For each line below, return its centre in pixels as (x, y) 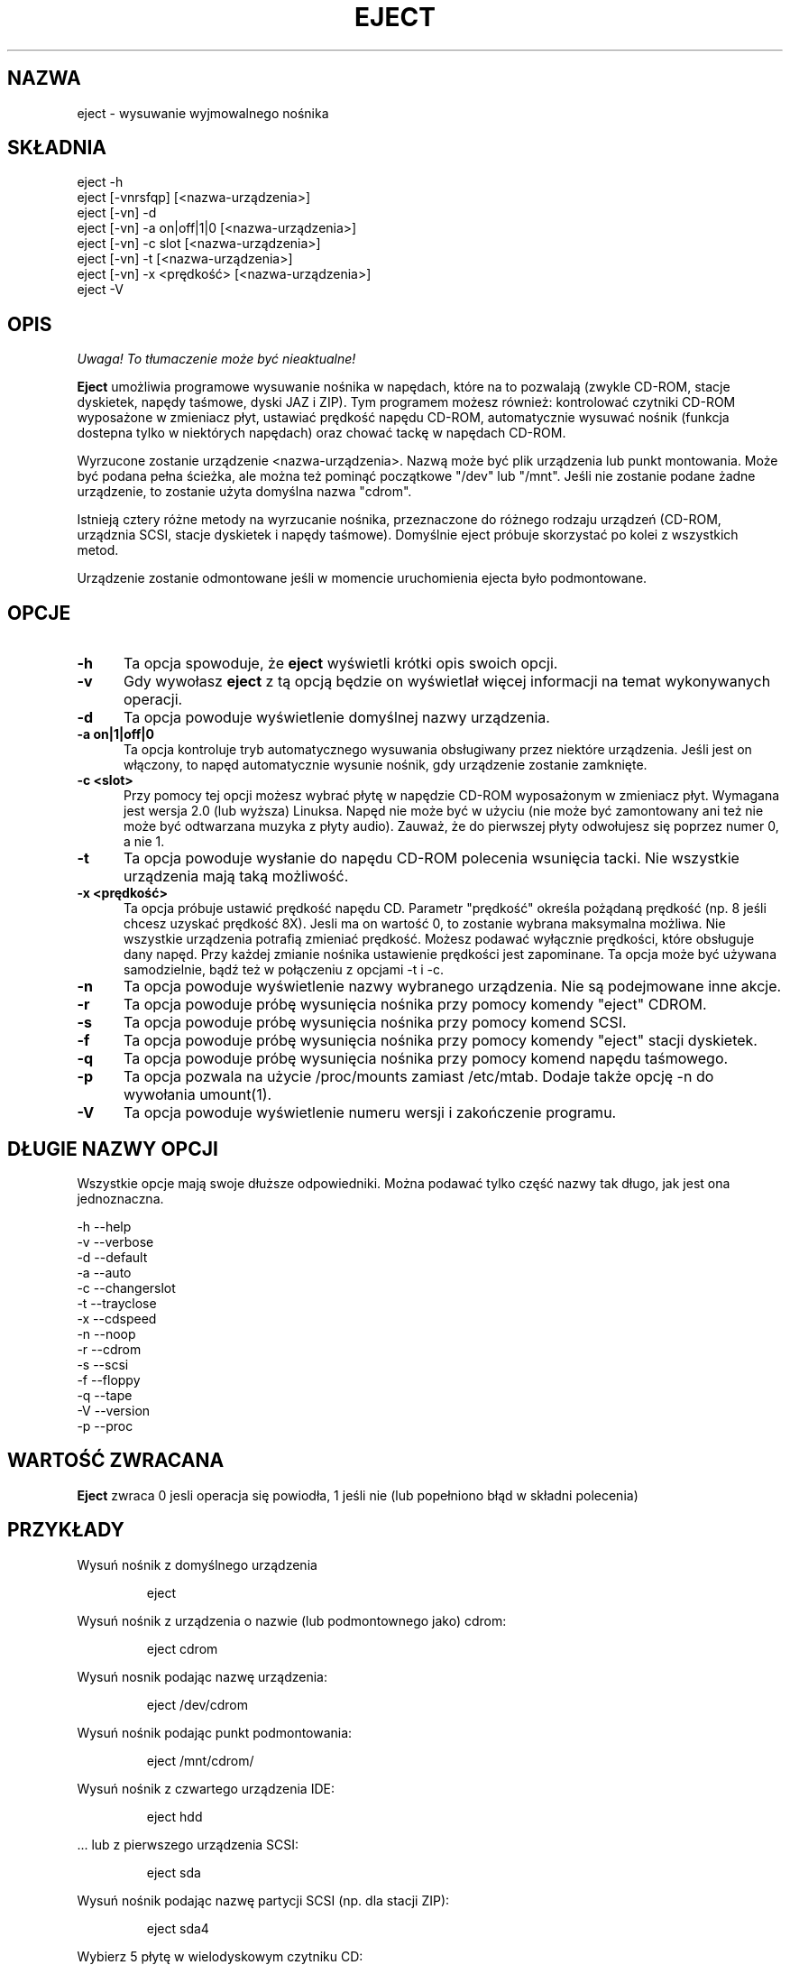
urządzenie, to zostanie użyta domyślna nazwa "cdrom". (244, 492)
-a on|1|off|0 (115, 734)
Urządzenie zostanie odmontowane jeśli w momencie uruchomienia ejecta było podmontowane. (362, 578)
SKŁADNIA (57, 148)
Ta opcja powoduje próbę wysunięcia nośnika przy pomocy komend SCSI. (375, 1023)
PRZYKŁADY (66, 1530)
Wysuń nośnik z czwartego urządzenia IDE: (206, 1788)
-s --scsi (103, 1364)
